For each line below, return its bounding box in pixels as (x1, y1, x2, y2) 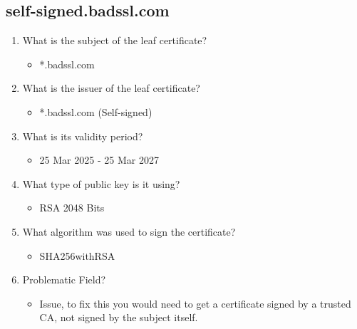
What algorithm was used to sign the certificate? (22, 224, 236, 239)
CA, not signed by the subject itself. (39, 310, 198, 325)
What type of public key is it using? (22, 176, 180, 191)
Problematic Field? (22, 272, 106, 287)
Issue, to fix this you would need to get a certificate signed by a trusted (39, 296, 351, 310)
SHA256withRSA (39, 248, 115, 263)
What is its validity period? (22, 128, 143, 143)
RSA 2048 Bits (39, 200, 105, 215)
